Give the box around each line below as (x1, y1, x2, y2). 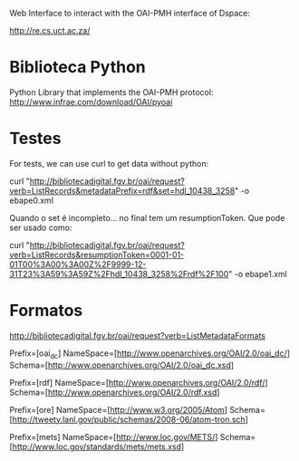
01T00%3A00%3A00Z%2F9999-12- (9, 258, 147, 270)
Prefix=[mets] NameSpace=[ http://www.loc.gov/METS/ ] (9, 431, 218, 442)
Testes (9, 129, 62, 149)
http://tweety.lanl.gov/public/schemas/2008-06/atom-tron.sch (12, 414, 246, 425)
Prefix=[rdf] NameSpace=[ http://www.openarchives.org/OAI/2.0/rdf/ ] (9, 377, 269, 388)
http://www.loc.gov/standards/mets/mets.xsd (12, 441, 182, 452)
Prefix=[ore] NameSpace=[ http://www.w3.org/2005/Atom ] (9, 404, 228, 415)
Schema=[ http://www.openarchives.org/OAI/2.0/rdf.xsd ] (9, 387, 220, 398)
